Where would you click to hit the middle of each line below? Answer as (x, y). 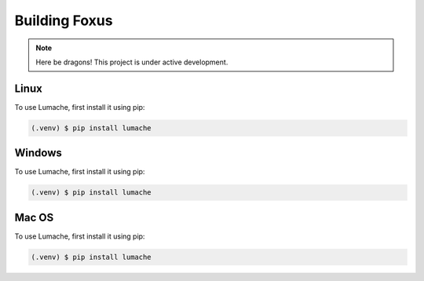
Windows (38, 153)
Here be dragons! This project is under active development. (132, 62)
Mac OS (34, 217)
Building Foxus (64, 20)
